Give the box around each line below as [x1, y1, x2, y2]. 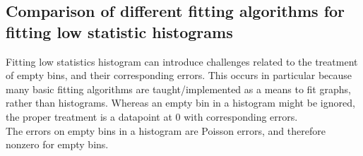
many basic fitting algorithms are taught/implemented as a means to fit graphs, [6, 81, 351, 96]
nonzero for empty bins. [6, 137, 109, 152]
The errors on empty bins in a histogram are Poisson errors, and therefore [6, 123, 326, 138]
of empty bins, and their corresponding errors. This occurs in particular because [6, 68, 352, 83]
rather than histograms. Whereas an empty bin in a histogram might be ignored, [6, 95, 355, 110]
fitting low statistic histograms [6, 20, 233, 42]
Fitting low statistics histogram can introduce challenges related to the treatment [6, 54, 358, 68]
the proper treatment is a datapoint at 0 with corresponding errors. [6, 109, 298, 124]
